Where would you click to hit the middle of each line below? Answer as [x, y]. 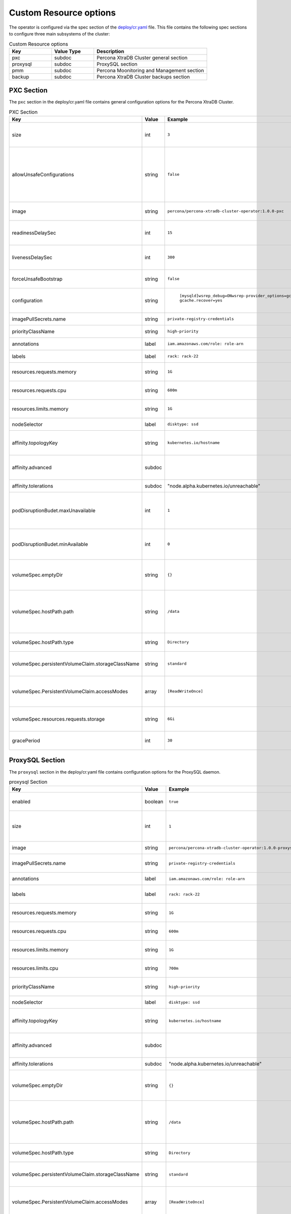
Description [110, 51]
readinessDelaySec [34, 233]
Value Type [67, 51]
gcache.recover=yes [201, 300]
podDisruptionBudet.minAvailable [50, 544]
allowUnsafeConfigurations [43, 174]
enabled [21, 802]
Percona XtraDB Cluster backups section [143, 77]
